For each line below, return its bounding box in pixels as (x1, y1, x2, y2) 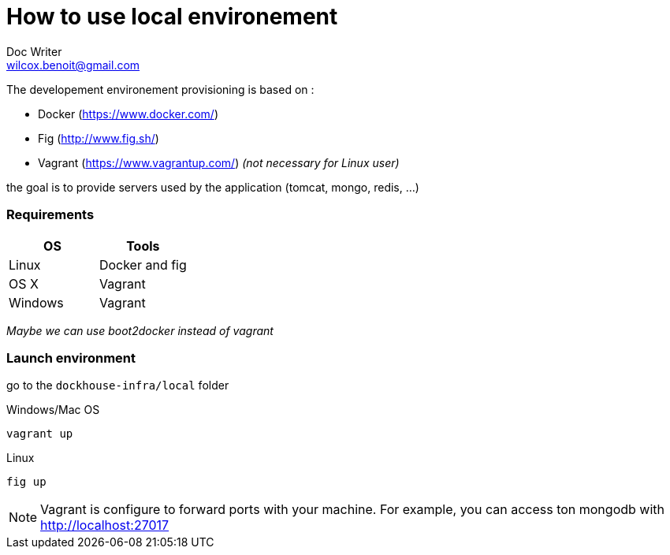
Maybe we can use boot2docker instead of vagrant (6, 323, 274, 337)
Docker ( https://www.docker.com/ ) (38, 106, 218, 121)
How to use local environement (6, 3, 338, 30)
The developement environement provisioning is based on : (6, 82, 315, 96)
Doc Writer (6, 44, 62, 58)
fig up (6, 475, 47, 489)
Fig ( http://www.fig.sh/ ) (38, 131, 159, 145)
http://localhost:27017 (40, 517, 169, 534)
